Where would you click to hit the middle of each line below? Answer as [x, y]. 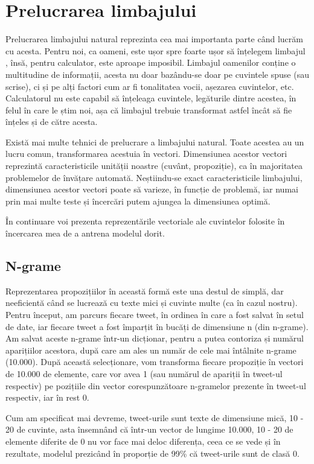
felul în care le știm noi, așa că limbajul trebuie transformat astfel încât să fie [149, 110]
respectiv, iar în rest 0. [47, 397]
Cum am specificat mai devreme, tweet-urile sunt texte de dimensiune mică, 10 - [155, 417]
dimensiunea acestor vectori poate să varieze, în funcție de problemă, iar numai [152, 189]
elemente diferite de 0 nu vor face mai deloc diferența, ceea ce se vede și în [143, 441]
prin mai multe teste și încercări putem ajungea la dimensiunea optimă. [138, 201]
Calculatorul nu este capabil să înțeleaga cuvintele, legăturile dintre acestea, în [151, 98]
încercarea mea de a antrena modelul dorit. [85, 233]
